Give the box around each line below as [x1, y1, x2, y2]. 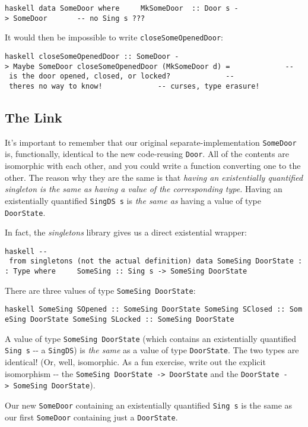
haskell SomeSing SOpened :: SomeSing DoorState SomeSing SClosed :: [5, 305, 285, 314]
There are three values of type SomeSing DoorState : [5, 284, 196, 296]
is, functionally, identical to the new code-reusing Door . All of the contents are [5, 147, 289, 160]
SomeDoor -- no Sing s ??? [13, 14, 145, 23]
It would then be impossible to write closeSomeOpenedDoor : [5, 31, 224, 43]
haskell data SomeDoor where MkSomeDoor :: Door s [5, 4, 230, 12]
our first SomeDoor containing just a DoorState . [5, 410, 178, 423]
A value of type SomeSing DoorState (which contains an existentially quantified [5, 332, 297, 344]
